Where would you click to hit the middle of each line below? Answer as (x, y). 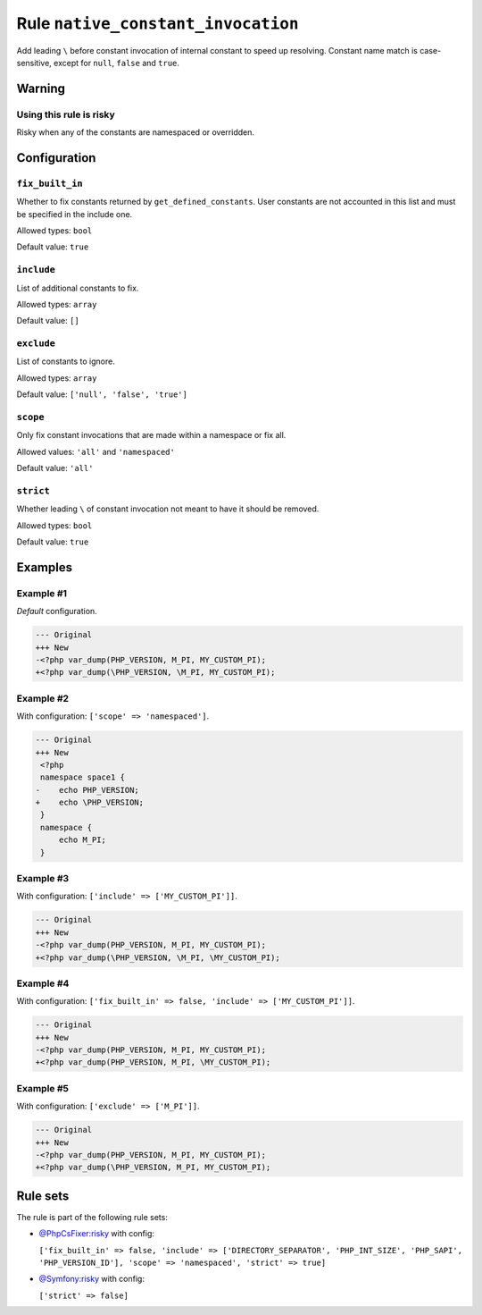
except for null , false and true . (117, 63)
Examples (45, 567)
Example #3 (43, 879)
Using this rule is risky (66, 114)
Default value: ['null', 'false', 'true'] (102, 394)
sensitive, (34, 63)
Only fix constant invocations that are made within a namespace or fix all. (151, 435)
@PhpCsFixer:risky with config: (97, 1234)
